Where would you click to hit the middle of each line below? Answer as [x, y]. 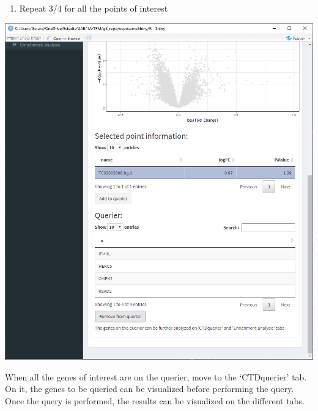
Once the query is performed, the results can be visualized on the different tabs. [155, 400]
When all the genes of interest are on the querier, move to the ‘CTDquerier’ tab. [156, 376]
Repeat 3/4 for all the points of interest [94, 8]
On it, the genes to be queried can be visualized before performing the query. [150, 389]
